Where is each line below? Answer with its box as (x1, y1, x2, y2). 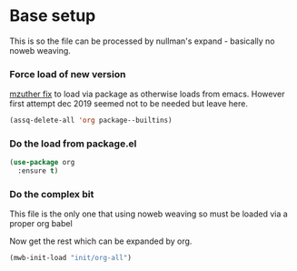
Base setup (9, 5, 96, 26)
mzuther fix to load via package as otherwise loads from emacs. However (9, 88, 285, 100)
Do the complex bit (9, 188, 94, 201)
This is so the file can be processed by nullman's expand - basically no (9, 35, 275, 46)
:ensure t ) (17, 166, 59, 176)
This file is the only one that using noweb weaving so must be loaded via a (9, 208, 288, 219)
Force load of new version (9, 67, 126, 80)
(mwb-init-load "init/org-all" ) (9, 254, 132, 263)
